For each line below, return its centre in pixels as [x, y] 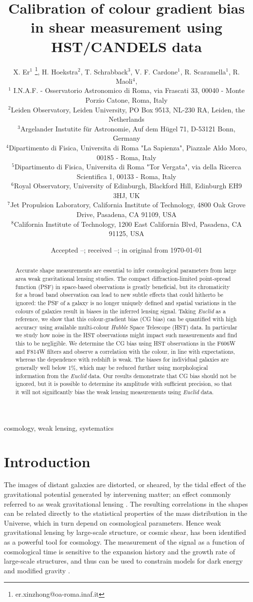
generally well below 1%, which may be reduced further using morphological [112, 368]
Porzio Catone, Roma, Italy [126, 100]
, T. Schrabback [104, 71]
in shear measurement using [126, 27]
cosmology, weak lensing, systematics [59, 428]
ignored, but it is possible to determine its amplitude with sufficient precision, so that [124, 384]
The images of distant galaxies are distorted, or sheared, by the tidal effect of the [125, 484]
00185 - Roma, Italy [126, 157]
